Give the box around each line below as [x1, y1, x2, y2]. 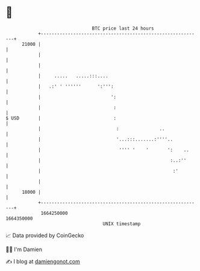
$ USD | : [5, 115, 117, 121]
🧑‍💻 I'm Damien [5, 246, 43, 253]
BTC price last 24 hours [92, 25, 154, 31]
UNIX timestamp [102, 220, 141, 227]
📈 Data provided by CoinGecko [5, 232, 84, 239]
